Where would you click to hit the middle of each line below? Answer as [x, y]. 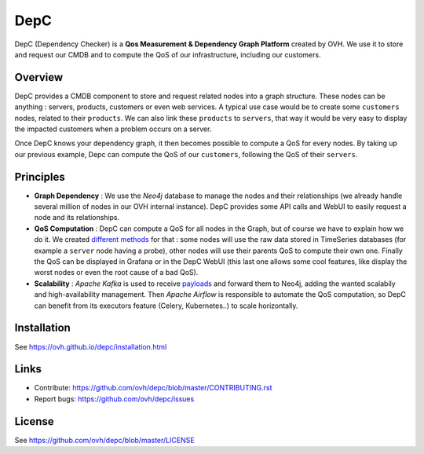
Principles [40, 177]
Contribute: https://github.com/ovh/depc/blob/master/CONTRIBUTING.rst [153, 388]
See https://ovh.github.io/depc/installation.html [91, 346]
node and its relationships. [77, 218]
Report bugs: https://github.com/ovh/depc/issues [114, 399]
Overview [39, 77]
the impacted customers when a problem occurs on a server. [113, 129]
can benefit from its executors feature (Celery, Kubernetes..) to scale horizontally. [166, 306]
